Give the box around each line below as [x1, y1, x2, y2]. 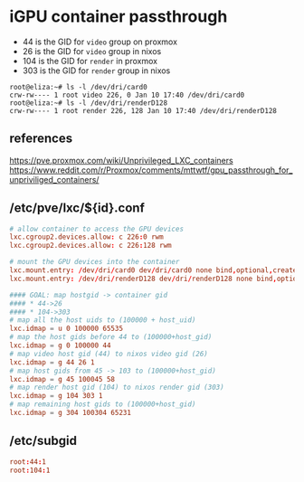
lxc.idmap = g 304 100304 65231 [9, 409, 131, 418]
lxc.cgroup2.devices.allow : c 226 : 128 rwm [9, 241, 172, 250]
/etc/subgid [9, 433, 77, 449]
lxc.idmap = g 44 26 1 [9, 357, 95, 367]
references [9, 131, 73, 146]
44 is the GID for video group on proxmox [22, 36, 178, 47]
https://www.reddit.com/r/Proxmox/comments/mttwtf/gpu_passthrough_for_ [9, 165, 293, 175]
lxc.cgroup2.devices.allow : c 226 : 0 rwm [9, 232, 165, 241]
